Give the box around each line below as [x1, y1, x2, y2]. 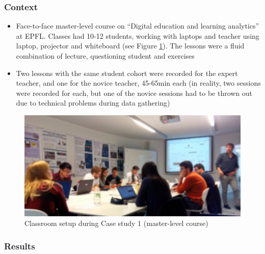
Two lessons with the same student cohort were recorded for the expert [16, 67, 238, 78]
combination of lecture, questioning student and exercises [16, 50, 195, 61]
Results [4, 239, 35, 252]
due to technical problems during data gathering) [16, 97, 170, 108]
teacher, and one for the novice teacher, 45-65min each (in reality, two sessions [16, 78, 261, 88]
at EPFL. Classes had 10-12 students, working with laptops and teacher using [16, 30, 259, 41]
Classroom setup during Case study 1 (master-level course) [24, 218, 208, 228]
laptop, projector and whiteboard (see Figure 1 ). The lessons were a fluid [16, 40, 245, 51]
